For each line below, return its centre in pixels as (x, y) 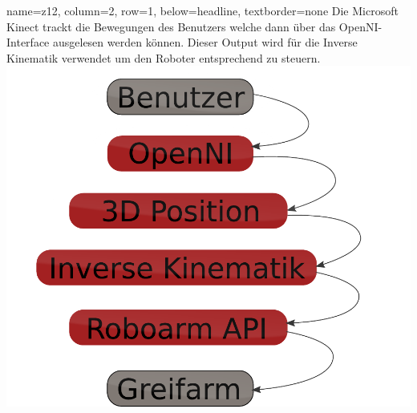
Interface (28, 42)
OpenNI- (360, 26)
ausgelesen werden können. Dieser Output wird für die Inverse (205, 42)
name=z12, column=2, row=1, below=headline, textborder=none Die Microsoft (202, 10)
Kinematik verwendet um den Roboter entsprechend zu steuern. (164, 57)
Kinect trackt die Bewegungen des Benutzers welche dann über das (171, 26)
